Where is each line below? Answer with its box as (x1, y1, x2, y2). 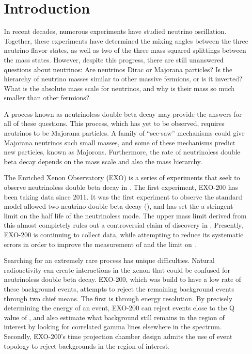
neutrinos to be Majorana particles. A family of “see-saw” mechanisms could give (4, 128, 245, 138)
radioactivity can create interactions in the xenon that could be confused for (4, 264, 230, 275)
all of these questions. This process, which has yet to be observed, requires (4, 118, 225, 128)
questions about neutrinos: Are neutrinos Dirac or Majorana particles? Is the (4, 64, 233, 74)
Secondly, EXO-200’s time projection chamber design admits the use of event (4, 331, 233, 341)
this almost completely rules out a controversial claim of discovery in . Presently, (4, 220, 243, 230)
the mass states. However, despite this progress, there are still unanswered (4, 54, 224, 64)
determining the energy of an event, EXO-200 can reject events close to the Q (4, 303, 235, 313)
